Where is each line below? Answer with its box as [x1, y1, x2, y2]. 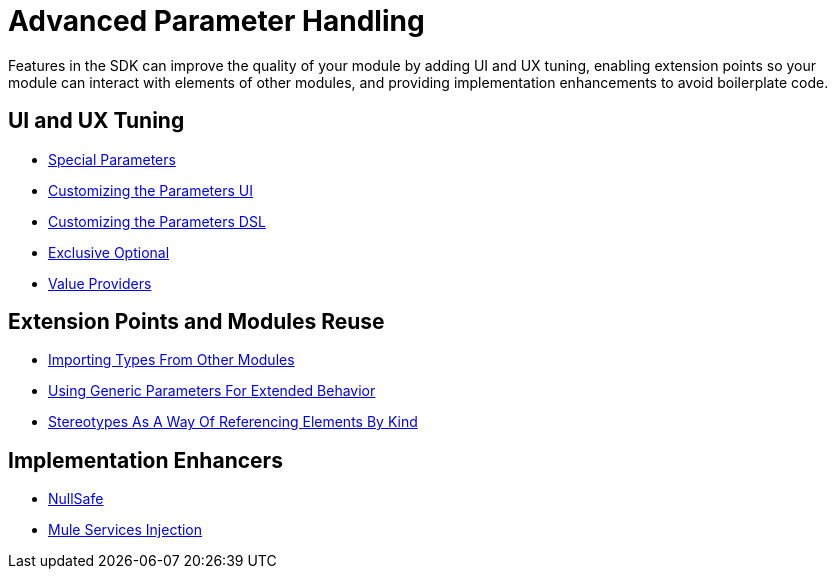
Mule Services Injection [48, 521, 203, 539]
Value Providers [48, 274, 152, 292]
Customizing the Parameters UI [48, 181, 254, 199]
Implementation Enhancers [8, 447, 283, 473]
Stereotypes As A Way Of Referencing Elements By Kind [48, 413, 418, 431]
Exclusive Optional [48, 243, 170, 261]
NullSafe [48, 490, 104, 508]
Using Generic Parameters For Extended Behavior [48, 382, 376, 400]
